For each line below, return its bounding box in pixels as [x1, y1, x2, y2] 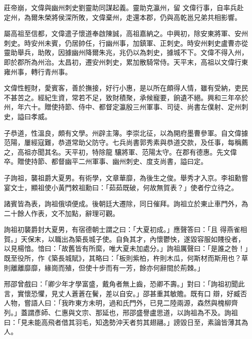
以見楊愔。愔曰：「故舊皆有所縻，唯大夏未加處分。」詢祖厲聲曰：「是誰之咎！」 [4, 243, 248, 253]
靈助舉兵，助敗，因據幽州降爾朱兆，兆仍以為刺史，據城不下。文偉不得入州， [4, 47, 248, 57]
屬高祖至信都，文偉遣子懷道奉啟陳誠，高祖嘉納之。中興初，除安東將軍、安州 [4, 28, 248, 38]
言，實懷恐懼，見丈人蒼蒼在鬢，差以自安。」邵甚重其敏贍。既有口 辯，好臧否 [4, 288, 247, 298]
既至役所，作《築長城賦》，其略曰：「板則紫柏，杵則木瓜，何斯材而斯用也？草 [4, 253, 248, 263]
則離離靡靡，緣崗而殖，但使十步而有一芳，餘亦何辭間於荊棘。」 [4, 262, 204, 272]
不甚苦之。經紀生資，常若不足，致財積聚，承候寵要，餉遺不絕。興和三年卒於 [4, 92, 248, 102]
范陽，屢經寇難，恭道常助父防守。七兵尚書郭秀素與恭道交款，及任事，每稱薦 [4, 137, 248, 147]
